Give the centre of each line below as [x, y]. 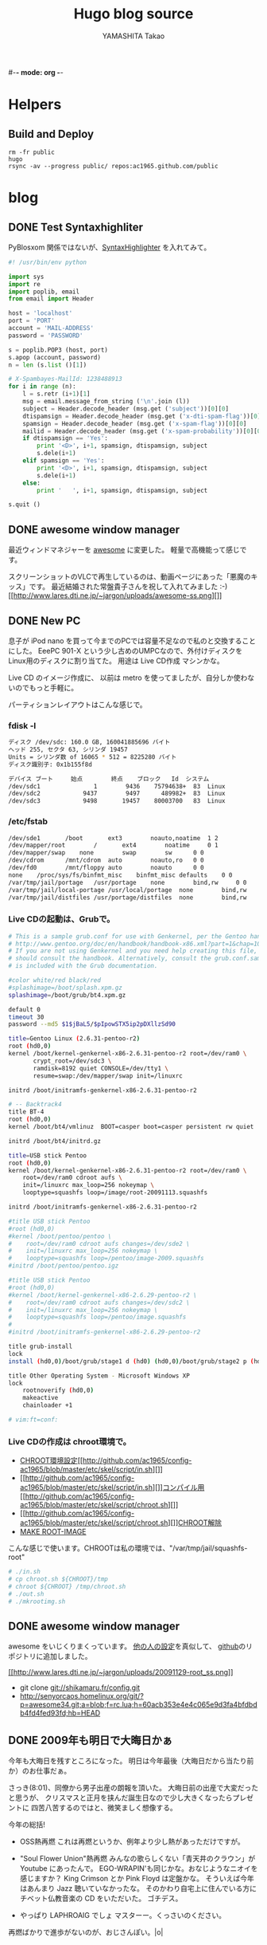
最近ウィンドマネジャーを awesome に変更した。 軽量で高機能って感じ [124, 550]
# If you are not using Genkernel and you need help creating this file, [133, 951]
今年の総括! [27, 1825]
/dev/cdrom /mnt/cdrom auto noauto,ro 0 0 [106, 861]
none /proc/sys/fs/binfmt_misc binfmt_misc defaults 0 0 [120, 875]
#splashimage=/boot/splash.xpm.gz [66, 988]
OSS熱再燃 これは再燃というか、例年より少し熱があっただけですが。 [132, 1841]
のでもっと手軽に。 [46, 687]
